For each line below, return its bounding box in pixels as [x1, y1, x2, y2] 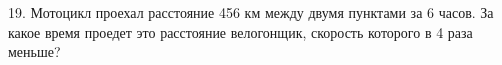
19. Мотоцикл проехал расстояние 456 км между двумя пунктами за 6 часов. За [8, 2, 494, 22]
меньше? [8, 41, 61, 62]
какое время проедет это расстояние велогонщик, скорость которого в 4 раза [8, 21, 473, 42]
